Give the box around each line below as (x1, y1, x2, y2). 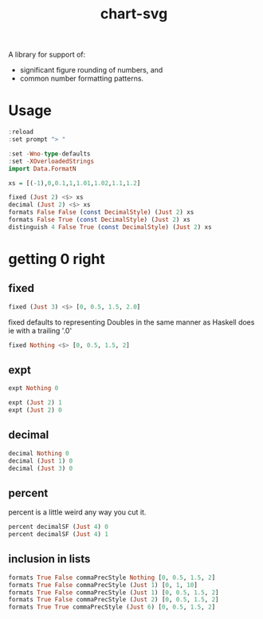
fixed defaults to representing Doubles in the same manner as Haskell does (8, 317, 255, 327)
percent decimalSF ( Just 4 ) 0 (8, 523, 109, 531)
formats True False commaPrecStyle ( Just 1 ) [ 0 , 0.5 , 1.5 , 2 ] (8, 588, 219, 597)
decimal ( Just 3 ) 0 (8, 464, 73, 472)
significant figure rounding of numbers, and (19, 65, 163, 75)
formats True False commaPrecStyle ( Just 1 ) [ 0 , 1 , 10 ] (8, 581, 198, 589)
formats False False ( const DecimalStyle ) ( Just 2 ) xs (8, 208, 194, 216)
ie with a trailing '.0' (8, 325, 73, 335)
